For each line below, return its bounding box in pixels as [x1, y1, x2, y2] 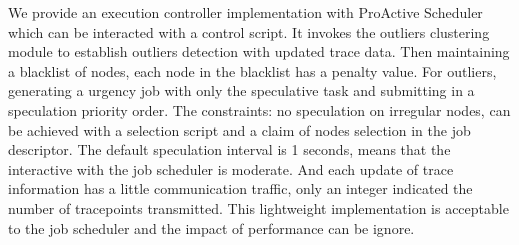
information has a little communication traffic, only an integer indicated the [8, 178, 473, 199]
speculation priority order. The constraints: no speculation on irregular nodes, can [8, 99, 511, 120]
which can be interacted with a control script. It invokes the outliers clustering [8, 21, 490, 42]
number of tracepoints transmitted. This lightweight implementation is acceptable [8, 197, 509, 218]
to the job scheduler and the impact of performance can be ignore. [8, 217, 415, 238]
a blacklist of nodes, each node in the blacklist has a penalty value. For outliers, [8, 60, 497, 81]
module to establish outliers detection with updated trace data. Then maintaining [8, 41, 510, 62]
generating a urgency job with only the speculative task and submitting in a [8, 80, 475, 101]
